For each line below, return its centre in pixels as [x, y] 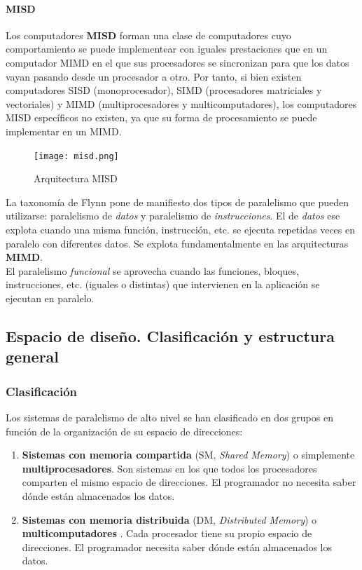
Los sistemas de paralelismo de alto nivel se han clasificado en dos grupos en [169, 417]
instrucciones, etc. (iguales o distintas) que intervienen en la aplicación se [163, 284]
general [33, 357]
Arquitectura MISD [76, 178]
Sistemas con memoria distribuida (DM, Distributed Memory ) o [169, 519]
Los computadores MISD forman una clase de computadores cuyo [148, 35]
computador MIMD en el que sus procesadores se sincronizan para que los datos [177, 62]
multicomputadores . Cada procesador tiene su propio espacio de [167, 533]
